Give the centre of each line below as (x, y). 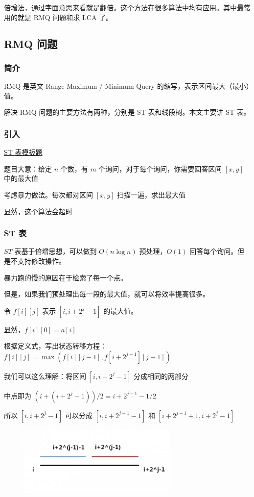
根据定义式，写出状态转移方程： (55, 346)
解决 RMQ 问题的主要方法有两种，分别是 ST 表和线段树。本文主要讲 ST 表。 (127, 112)
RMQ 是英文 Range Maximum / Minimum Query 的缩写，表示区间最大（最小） (127, 86)
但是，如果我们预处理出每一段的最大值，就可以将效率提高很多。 (107, 294)
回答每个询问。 (214, 251)
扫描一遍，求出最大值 (151, 194)
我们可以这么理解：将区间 (45, 376)
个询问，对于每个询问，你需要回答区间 (160, 168)
